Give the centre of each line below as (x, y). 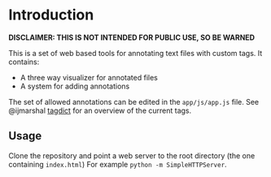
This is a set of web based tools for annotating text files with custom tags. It (135, 53)
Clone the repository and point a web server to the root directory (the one (132, 155)
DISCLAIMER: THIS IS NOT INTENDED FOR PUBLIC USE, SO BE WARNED (131, 37)
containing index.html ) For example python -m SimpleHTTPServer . (118, 164)
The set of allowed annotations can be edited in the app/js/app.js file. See (134, 101)
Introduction (51, 15)
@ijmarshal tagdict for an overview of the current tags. (100, 110)
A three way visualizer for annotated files (89, 77)
